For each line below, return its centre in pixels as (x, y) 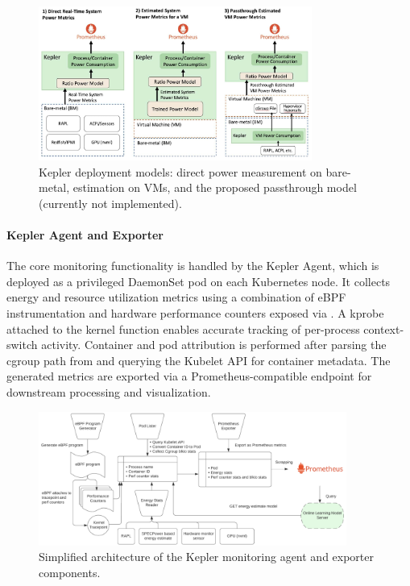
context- (384, 328)
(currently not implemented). (110, 203)
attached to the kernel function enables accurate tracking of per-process (183, 328)
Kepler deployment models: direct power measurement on (180, 171)
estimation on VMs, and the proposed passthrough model (215, 187)
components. (70, 572)
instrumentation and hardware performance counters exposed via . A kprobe (195, 313)
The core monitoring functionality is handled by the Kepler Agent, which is (193, 266)
